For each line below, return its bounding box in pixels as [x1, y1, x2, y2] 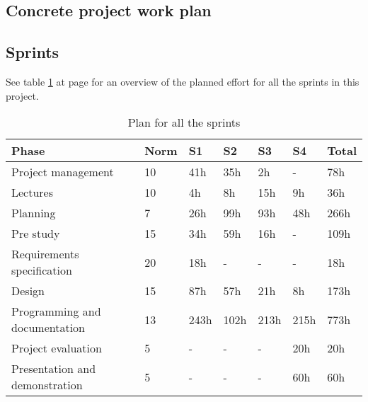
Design [11, 282, 45, 299]
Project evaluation [11, 340, 102, 357]
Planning [11, 205, 56, 222]
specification [11, 262, 72, 279]
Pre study [11, 225, 60, 242]
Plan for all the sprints [127, 114, 241, 131]
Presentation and [11, 360, 96, 377]
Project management [11, 163, 114, 180]
